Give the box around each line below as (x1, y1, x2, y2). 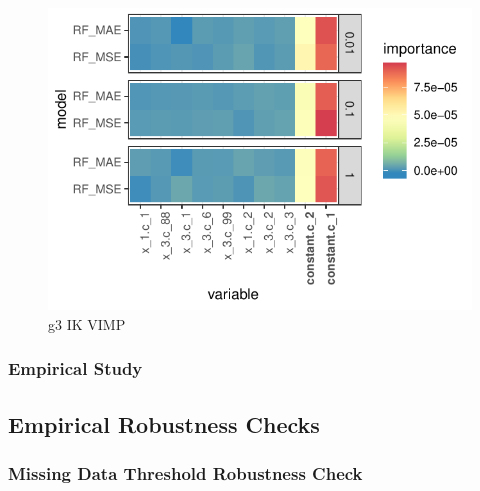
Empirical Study (8, 356, 143, 381)
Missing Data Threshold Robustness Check (8, 460, 363, 485)
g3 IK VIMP (48, 313, 126, 334)
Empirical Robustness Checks (8, 408, 320, 439)
